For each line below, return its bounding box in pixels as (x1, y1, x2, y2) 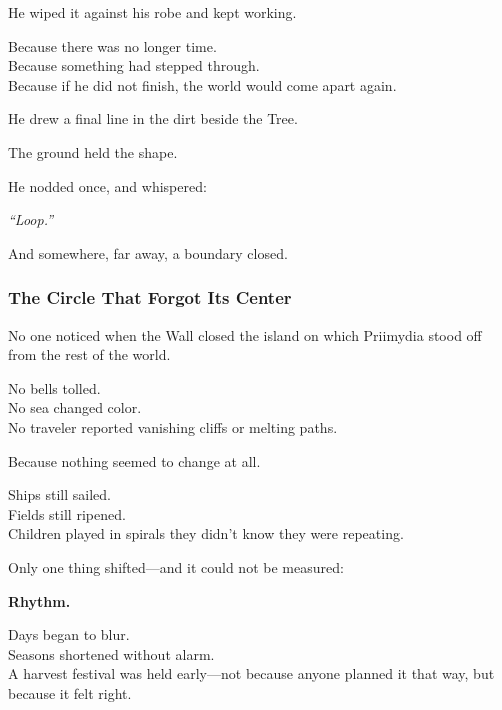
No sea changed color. (8, 397, 142, 418)
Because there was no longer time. (8, 35, 217, 56)
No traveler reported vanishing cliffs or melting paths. (8, 416, 338, 437)
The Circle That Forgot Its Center (8, 285, 292, 310)
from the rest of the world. (8, 344, 171, 365)
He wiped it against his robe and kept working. (8, 2, 297, 22)
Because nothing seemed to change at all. (8, 450, 261, 471)
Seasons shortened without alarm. (8, 643, 215, 664)
